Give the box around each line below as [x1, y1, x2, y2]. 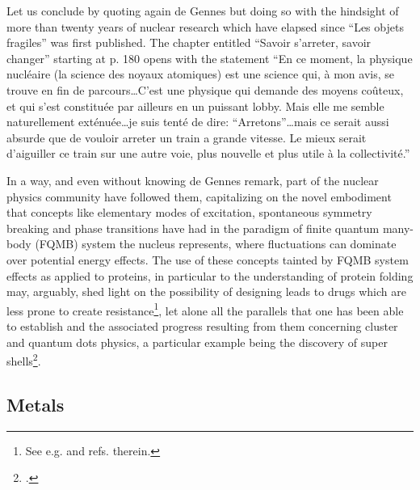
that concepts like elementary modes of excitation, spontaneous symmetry [6, 204, 372, 221]
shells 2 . [6, 350, 41, 369]
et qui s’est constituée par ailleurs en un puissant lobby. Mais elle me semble [6, 97, 384, 114]
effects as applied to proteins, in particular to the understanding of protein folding [6, 267, 414, 284]
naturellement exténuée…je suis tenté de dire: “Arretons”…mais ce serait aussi [6, 113, 389, 130]
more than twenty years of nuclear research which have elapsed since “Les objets [6, 18, 404, 35]
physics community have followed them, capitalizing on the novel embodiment [6, 188, 392, 205]
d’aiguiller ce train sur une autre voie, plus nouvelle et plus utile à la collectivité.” [6, 145, 410, 162]
